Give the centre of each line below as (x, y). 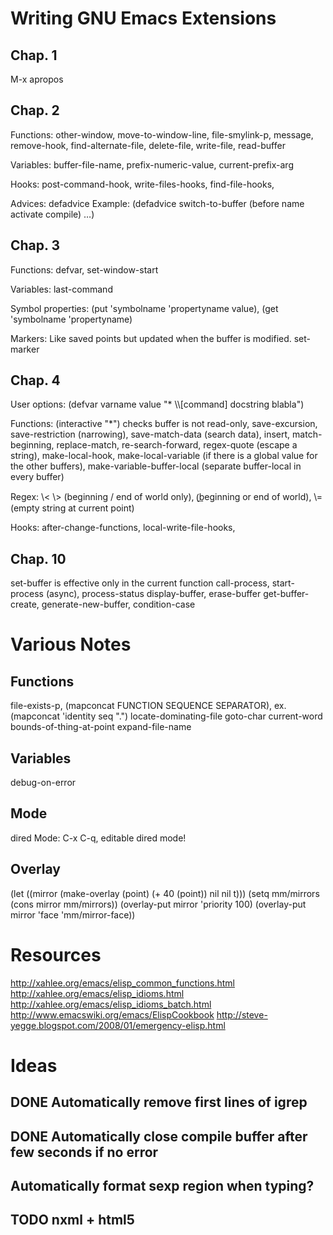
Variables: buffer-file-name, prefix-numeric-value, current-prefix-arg (152, 164)
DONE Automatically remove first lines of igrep (159, 1102)
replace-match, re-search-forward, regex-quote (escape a (177, 445)
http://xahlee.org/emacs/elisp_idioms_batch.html (111, 1004)
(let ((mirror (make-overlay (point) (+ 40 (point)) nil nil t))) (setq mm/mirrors (165, 893)
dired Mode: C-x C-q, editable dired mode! (98, 838)
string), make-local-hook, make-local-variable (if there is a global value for (164, 456)
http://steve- (242, 1014)
